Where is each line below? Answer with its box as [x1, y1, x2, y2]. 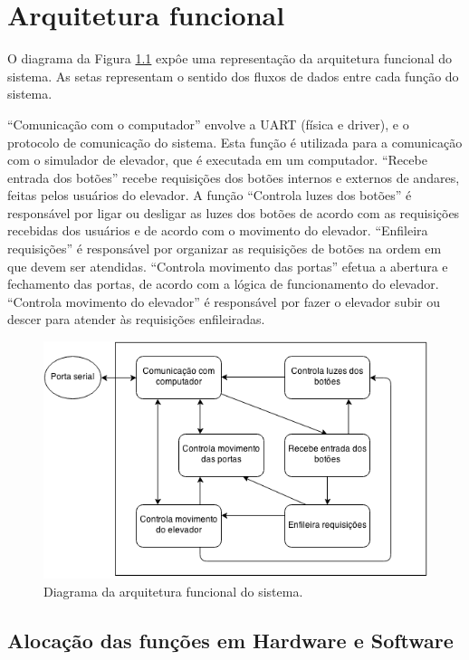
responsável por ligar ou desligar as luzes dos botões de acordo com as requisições [7, 203, 460, 222]
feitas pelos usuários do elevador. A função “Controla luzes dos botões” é [7, 186, 412, 205]
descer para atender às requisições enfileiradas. [7, 310, 265, 329]
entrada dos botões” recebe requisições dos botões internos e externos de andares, [7, 167, 460, 187]
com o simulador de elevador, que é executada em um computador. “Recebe [7, 150, 427, 169]
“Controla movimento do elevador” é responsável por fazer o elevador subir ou [7, 292, 441, 311]
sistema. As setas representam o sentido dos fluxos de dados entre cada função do [7, 66, 459, 85]
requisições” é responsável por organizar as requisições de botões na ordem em [7, 239, 442, 258]
